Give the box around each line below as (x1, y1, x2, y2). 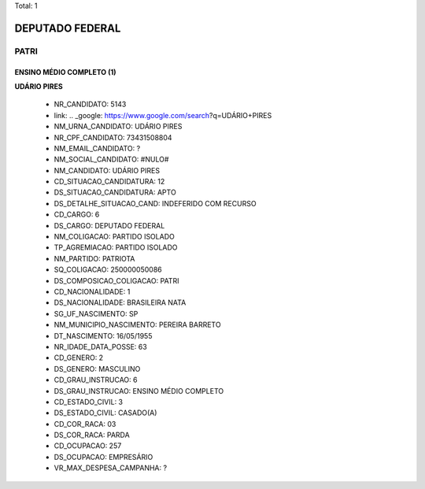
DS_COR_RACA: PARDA (54, 430, 130, 440)
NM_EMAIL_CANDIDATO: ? (54, 143, 141, 153)
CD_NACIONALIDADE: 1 (54, 287, 131, 296)
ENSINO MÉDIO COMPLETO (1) (14, 67, 117, 76)
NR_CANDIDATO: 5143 (54, 99, 127, 109)
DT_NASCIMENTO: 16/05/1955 (54, 331, 153, 340)
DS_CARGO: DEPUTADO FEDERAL (54, 220, 165, 230)
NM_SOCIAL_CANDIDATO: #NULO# (54, 154, 169, 165)
